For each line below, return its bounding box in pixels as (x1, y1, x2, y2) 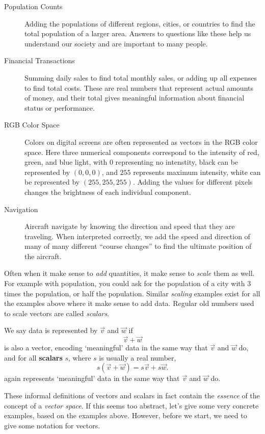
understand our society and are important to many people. (24, 38, 208, 48)
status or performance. (24, 102, 95, 113)
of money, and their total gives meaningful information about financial (24, 92, 245, 103)
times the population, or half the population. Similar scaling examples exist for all (4, 288, 260, 298)
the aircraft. (24, 250, 62, 261)
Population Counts (4, 1, 63, 11)
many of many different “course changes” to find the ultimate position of (24, 241, 252, 251)
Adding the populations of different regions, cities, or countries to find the (24, 18, 255, 29)
